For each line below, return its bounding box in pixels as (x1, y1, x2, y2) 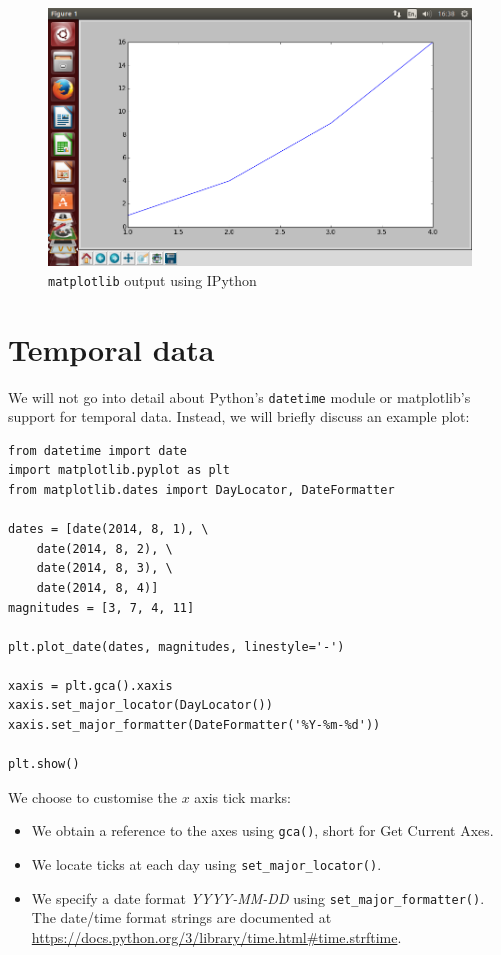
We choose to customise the (8, 786, 177, 807)
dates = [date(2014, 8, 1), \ (8, 522, 209, 537)
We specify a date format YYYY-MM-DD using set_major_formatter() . (31, 887, 485, 908)
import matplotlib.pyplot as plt (8, 463, 230, 478)
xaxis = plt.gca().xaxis (8, 678, 173, 693)
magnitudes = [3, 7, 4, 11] (8, 600, 195, 615)
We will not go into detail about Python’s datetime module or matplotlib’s (8, 386, 471, 407)
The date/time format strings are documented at (31, 907, 332, 928)
